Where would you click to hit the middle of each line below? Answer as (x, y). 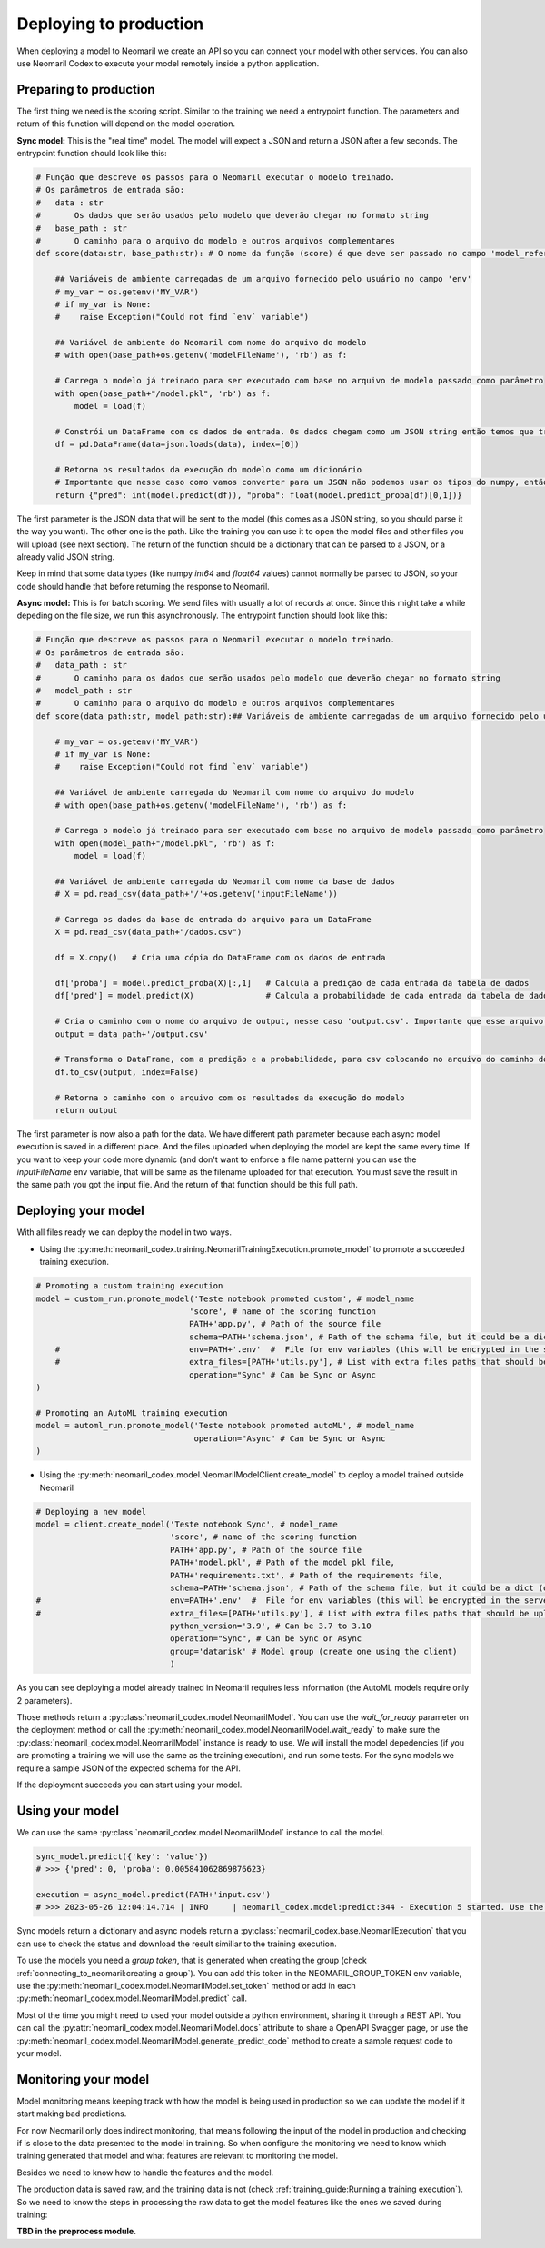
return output (86, 1110)
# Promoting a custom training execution (129, 1286)
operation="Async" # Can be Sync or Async (290, 1438)
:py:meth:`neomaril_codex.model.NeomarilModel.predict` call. (132, 1998)
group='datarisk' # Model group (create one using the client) (313, 1651)
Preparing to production (86, 90)
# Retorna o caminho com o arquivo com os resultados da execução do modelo (230, 1098)
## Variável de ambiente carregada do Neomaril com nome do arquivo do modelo (235, 792)
